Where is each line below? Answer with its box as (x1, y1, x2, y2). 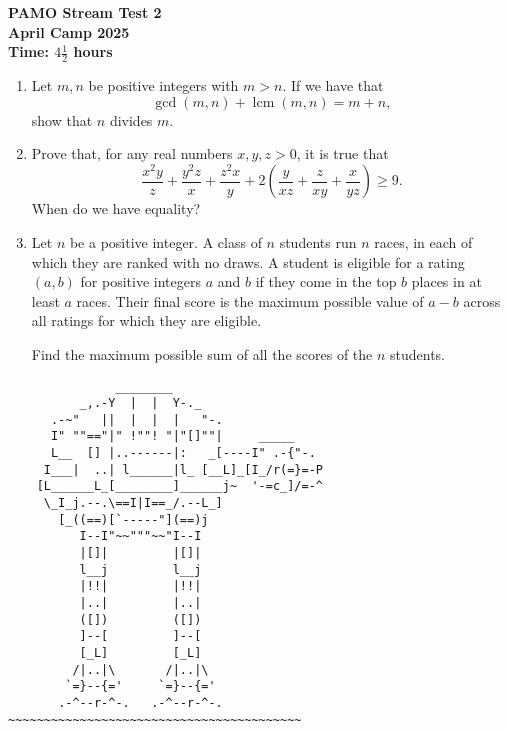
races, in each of (374, 231, 473, 252)
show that (31, 109, 93, 130)
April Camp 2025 (8, 21, 130, 42)
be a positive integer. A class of (69, 231, 262, 252)
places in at (411, 271, 482, 292)
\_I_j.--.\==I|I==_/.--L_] (43, 496, 223, 511)
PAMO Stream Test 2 (8, 2, 162, 22)
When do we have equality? (31, 198, 201, 219)
